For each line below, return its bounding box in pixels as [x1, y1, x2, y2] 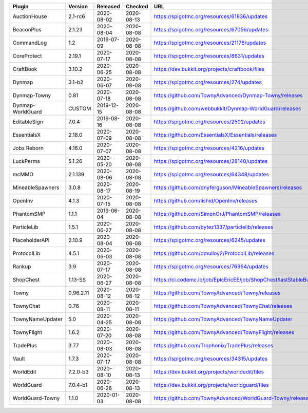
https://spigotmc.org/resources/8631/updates [154, 52, 264, 59]
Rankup [12, 263, 31, 270]
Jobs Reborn [12, 144, 44, 152]
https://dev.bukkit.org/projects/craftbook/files [154, 66, 265, 72]
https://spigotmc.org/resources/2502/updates [154, 118, 265, 125]
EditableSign [12, 118, 43, 125]
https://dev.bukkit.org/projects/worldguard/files [154, 382, 269, 388]
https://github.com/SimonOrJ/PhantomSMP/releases [154, 211, 281, 217]
